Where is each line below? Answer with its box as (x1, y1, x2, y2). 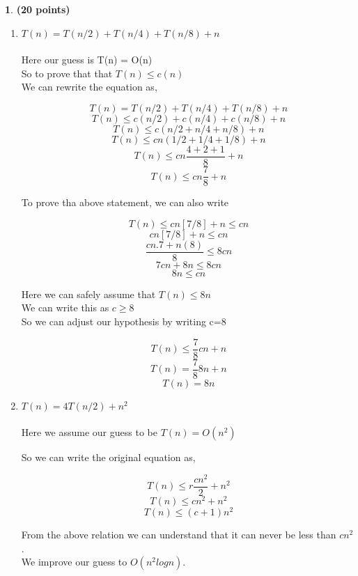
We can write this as (21, 300, 109, 315)
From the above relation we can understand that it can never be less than (21, 527, 336, 542)
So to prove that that (21, 65, 113, 80)
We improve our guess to (21, 554, 127, 569)
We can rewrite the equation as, (21, 79, 157, 94)
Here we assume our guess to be (21, 425, 157, 439)
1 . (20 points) (5, 2, 70, 16)
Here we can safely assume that (21, 286, 156, 301)
